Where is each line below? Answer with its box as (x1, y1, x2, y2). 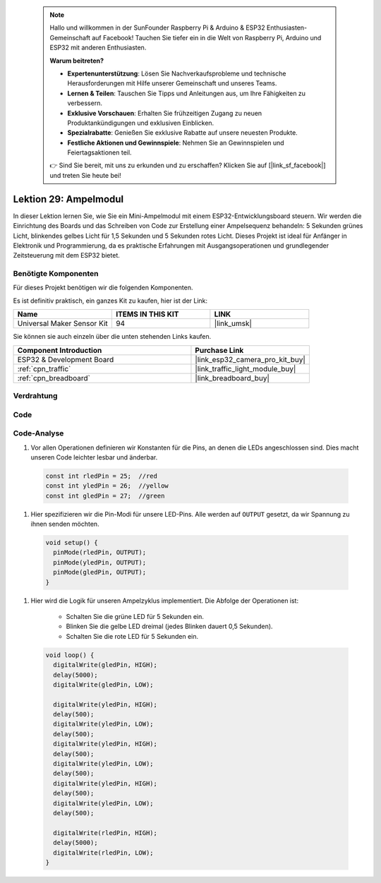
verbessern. (67, 99, 102, 107)
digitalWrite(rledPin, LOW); (53, 848, 155, 857)
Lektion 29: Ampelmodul (13, 193, 124, 205)
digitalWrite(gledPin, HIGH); (53, 661, 158, 669)
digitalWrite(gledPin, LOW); (53, 680, 155, 688)
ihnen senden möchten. (30, 519, 99, 529)
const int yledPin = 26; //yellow (45, 482, 169, 490)
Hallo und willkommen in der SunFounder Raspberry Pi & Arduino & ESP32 (49, 23, 265, 32)
